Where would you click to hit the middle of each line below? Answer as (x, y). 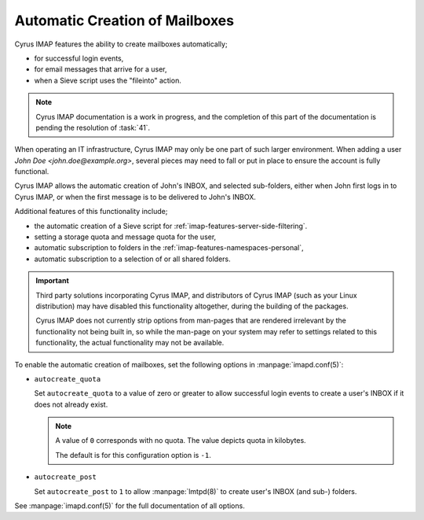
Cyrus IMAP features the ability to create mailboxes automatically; (121, 44)
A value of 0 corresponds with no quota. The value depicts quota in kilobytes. (181, 441)
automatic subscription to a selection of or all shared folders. (132, 259)
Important (53, 281)
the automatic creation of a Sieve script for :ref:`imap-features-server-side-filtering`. (171, 226)
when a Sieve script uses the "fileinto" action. (108, 80)
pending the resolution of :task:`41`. (93, 127)
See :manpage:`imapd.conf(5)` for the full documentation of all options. (130, 506)
